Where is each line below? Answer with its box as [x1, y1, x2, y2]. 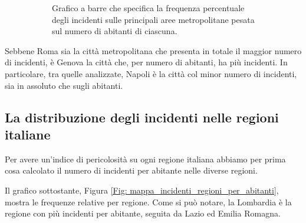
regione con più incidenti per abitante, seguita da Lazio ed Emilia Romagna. [5, 207, 281, 219]
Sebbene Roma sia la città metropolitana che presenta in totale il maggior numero [5, 44, 302, 56]
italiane [5, 125, 51, 143]
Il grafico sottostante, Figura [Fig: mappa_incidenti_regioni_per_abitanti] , [5, 184, 279, 196]
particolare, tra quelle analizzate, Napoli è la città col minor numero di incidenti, [5, 67, 297, 79]
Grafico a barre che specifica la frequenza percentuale [52, 2, 245, 14]
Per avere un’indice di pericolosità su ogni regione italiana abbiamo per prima [5, 152, 286, 165]
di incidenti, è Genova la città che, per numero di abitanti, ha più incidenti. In [5, 56, 288, 68]
